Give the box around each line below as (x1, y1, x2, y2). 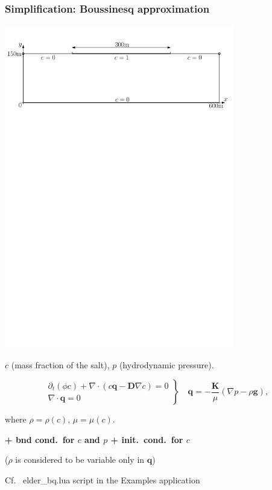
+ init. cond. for (110, 433, 183, 445)
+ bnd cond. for (5, 433, 75, 445)
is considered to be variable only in (15, 453, 145, 466)
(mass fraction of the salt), (11, 358, 110, 371)
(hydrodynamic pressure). (119, 358, 214, 371)
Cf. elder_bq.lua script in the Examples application (5, 474, 200, 486)
